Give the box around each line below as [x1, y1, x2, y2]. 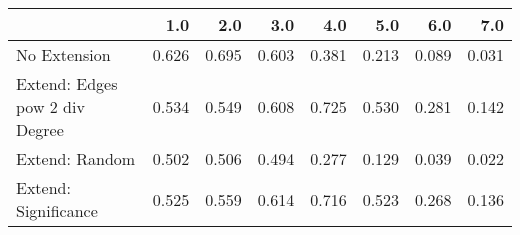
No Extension [16, 43, 111, 66]
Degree [16, 118, 64, 141]
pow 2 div [16, 95, 85, 118]
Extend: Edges [16, 72, 118, 95]
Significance [16, 199, 98, 222]
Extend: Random [16, 147, 136, 170]
